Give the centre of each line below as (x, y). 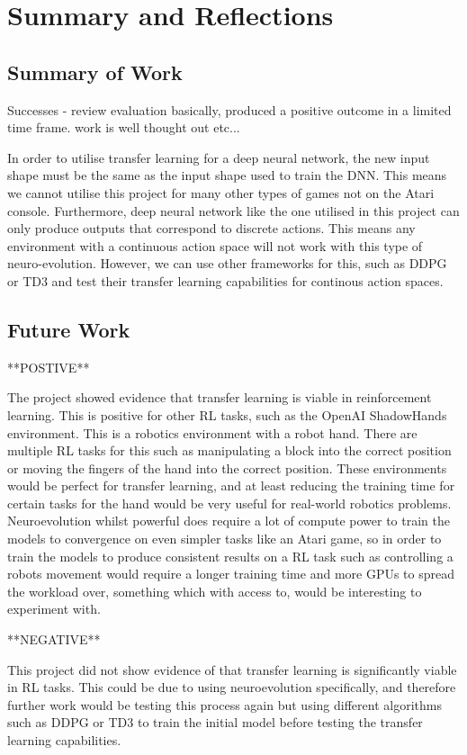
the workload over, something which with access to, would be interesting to (215, 591)
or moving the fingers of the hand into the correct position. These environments (227, 467)
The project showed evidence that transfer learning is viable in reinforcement (220, 397)
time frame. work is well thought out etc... (124, 127)
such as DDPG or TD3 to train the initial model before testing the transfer (215, 722)
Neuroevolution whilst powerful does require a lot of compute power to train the (229, 521)
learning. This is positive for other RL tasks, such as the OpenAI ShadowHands (227, 414)
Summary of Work (95, 72)
